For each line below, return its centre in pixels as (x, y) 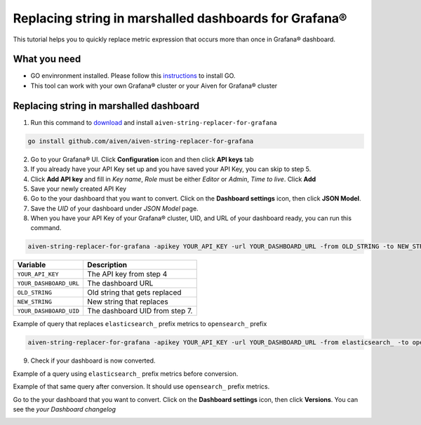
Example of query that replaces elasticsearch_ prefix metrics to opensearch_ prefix (140, 324)
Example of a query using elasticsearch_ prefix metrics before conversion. (126, 373)
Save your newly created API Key (78, 189)
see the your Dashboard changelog (64, 409)
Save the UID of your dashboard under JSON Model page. (115, 208)
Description (107, 265)
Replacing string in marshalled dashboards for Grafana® (180, 18)
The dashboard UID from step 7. (140, 311)
